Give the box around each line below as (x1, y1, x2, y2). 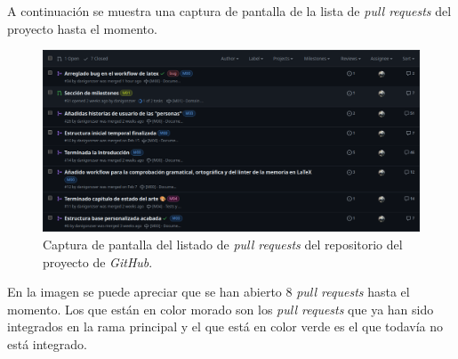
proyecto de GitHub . (43, 252, 153, 271)
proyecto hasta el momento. (7, 19, 157, 37)
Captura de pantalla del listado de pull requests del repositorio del (43, 234, 403, 253)
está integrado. (7, 334, 87, 353)
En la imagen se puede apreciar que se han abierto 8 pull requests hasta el (7, 282, 410, 301)
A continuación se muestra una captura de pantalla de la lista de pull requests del (7, 2, 452, 20)
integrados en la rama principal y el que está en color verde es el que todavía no (7, 317, 443, 336)
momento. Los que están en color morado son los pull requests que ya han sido (7, 299, 434, 318)
